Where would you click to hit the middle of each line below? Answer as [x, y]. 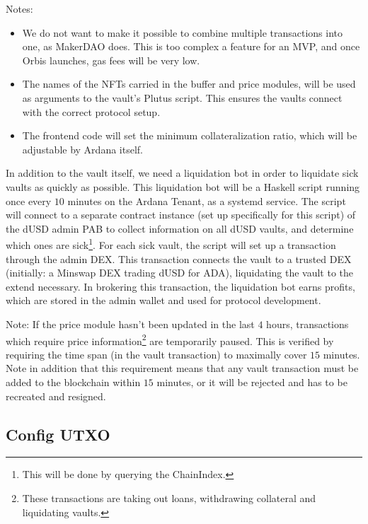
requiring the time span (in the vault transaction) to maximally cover [156, 354]
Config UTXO [58, 434]
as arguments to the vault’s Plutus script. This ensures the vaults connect [182, 97]
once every [29, 200]
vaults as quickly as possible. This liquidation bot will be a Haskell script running [183, 186]
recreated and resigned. [56, 396]
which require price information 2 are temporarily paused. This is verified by [170, 339]
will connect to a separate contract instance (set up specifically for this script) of [181, 215]
